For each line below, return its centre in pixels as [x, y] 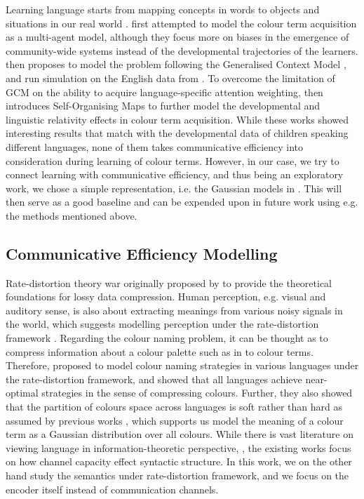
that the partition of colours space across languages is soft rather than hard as [174, 407]
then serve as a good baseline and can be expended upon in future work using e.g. [182, 202]
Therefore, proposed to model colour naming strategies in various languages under [182, 365]
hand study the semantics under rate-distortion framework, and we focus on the [177, 475]
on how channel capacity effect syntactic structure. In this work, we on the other [179, 461]
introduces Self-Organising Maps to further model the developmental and [163, 106]
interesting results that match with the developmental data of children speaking [177, 133]
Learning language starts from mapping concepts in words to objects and [163, 9]
